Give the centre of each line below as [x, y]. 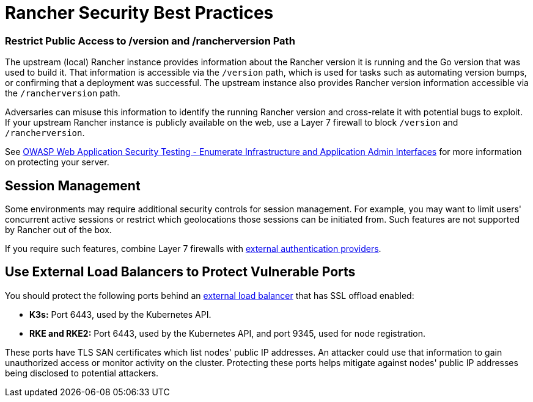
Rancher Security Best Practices [139, 13]
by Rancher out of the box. [58, 229]
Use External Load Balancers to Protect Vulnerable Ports [180, 272]
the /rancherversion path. [63, 93]
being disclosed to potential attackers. [82, 373]
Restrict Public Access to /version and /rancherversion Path [150, 41]
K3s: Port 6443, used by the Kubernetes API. [120, 314]
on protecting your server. [57, 162]
